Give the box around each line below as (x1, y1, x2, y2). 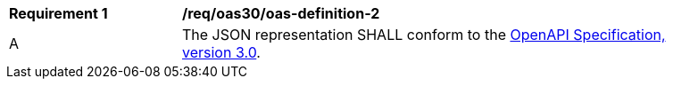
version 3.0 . (182, 43, 261, 61)
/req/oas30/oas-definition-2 (182, 4, 380, 22)
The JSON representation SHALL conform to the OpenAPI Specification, (182, 26, 666, 43)
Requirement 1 (9, 4, 108, 22)
